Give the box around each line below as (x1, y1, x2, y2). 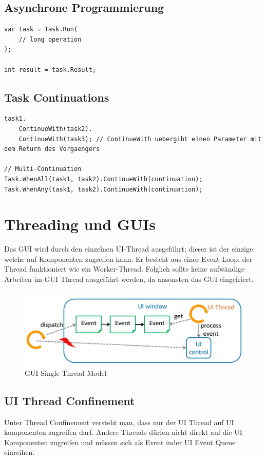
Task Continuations (4, 89, 109, 105)
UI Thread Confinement (4, 392, 135, 408)
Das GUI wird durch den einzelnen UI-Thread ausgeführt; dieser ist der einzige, (4, 243, 255, 254)
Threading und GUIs (4, 214, 156, 235)
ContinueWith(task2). (18, 125, 92, 132)
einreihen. (4, 447, 35, 457)
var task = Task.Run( (4, 26, 78, 33)
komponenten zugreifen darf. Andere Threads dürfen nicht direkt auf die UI (4, 427, 242, 437)
